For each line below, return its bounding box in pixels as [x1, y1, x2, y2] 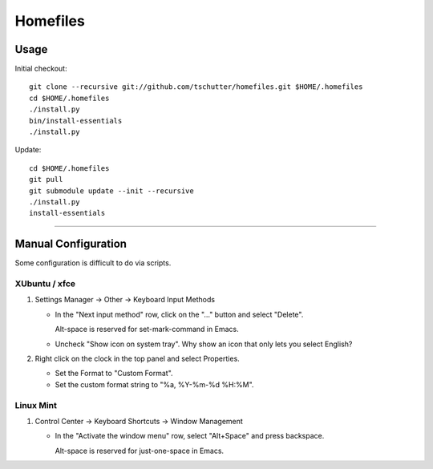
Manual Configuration [14, 237, 127, 251]
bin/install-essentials [29, 116, 123, 125]
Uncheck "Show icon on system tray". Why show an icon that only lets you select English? [55, 339, 353, 349]
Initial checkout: [14, 64, 67, 74]
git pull [29, 175, 63, 184]
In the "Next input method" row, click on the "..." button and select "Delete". [55, 309, 304, 319]
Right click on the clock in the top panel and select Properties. [34, 354, 240, 363]
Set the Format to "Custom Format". [55, 369, 173, 378]
